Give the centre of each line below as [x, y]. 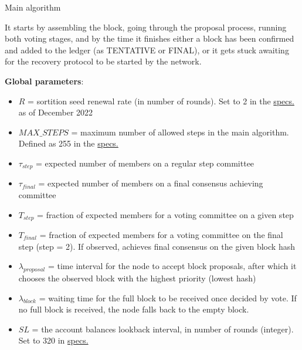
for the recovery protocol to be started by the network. [103, 61]
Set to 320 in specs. [53, 340]
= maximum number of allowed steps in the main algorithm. [180, 132]
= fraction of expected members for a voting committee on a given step [165, 214]
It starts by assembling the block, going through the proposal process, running [146, 27]
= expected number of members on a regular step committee [145, 163]
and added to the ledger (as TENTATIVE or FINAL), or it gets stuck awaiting [147, 50]
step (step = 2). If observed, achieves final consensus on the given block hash [157, 246]
